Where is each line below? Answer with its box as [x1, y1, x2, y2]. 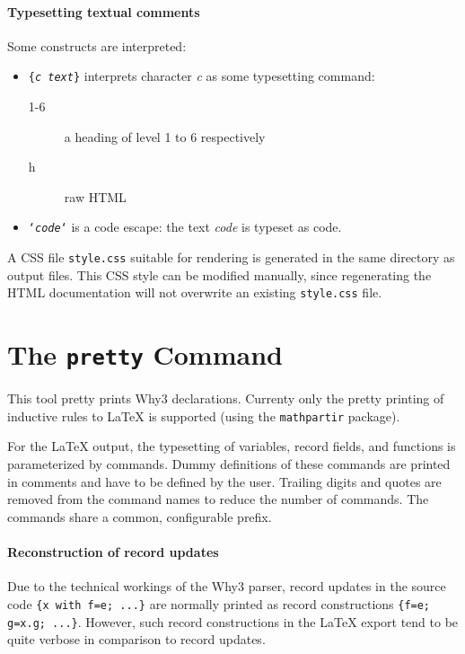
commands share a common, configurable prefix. [7, 507, 272, 526]
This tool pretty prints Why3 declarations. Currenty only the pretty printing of [7, 389, 444, 408]
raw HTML [64, 187, 127, 206]
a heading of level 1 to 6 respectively [64, 127, 266, 146]
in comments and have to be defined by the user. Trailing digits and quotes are [7, 472, 442, 490]
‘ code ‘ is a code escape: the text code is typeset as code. [28, 217, 342, 236]
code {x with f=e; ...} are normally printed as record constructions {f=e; [7, 594, 431, 613]
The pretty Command [7, 336, 283, 373]
